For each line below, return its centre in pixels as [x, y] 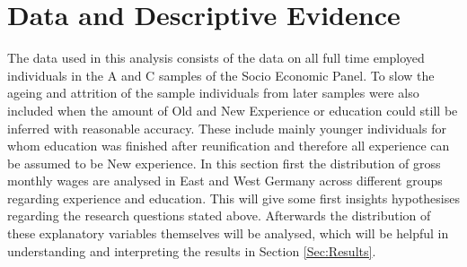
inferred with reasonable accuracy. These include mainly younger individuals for [227, 128]
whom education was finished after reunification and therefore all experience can [229, 146]
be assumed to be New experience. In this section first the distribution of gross [224, 163]
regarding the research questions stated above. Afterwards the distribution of [219, 215]
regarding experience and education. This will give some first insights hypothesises [233, 198]
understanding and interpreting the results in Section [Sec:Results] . [192, 250]
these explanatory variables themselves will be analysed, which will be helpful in [228, 233]
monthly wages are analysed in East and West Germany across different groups [225, 181]
